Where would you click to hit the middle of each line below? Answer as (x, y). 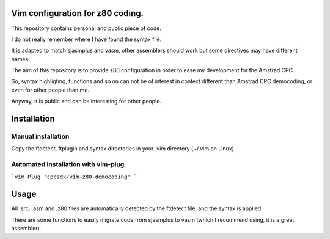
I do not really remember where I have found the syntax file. (86, 39)
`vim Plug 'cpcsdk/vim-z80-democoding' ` (74, 177)
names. (20, 59)
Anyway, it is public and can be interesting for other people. (86, 101)
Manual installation (40, 136)
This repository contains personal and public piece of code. (86, 28)
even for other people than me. (50, 90)
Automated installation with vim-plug (68, 164)
